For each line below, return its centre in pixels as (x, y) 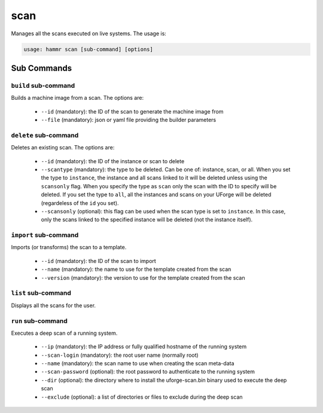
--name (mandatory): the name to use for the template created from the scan (136, 270)
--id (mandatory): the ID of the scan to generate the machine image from (132, 111)
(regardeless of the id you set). (80, 203)
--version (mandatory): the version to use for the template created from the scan (143, 277)
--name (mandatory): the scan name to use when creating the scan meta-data (138, 363)
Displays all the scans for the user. (53, 305)
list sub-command (41, 293)
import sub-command (45, 235)
